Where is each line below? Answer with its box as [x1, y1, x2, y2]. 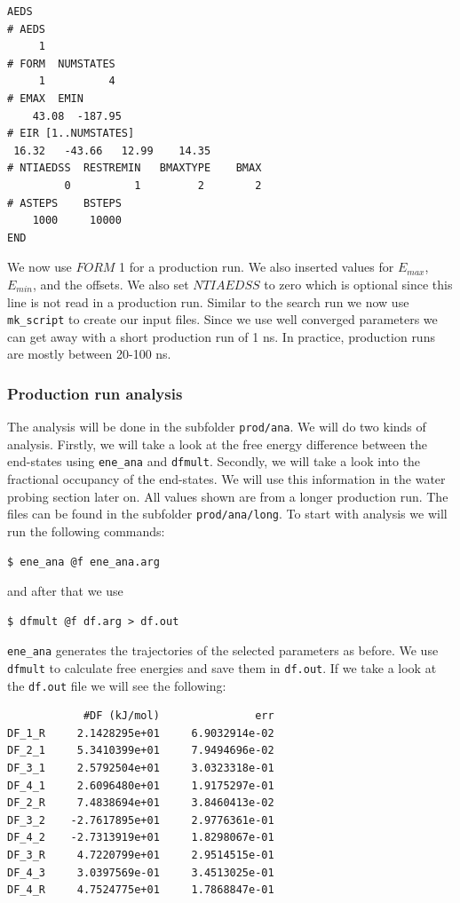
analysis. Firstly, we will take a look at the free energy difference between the [7, 434, 428, 453]
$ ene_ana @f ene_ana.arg [7, 555, 160, 568]
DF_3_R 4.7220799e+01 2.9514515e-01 [7, 849, 274, 861]
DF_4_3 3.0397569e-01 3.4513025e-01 [7, 866, 274, 879]
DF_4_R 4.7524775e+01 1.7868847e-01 [7, 883, 274, 897]
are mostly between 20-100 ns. [7, 345, 171, 363]
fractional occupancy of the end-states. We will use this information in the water [7, 470, 446, 488]
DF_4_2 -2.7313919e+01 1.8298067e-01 [7, 831, 274, 844]
